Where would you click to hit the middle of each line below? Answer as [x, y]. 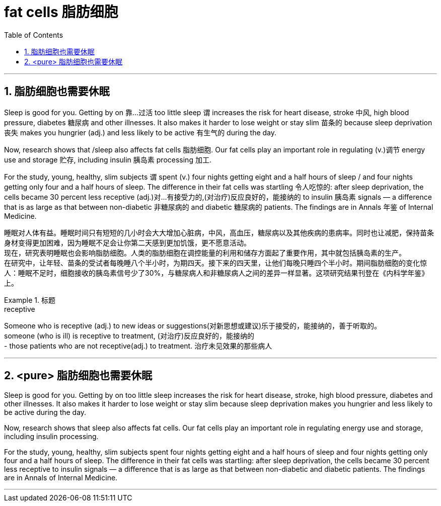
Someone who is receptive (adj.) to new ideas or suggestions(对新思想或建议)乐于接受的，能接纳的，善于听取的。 [193, 325]
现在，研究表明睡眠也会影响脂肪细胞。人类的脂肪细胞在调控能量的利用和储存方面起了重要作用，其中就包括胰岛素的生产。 [205, 252]
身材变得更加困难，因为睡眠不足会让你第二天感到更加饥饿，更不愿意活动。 [127, 242]
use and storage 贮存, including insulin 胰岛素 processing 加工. [108, 159]
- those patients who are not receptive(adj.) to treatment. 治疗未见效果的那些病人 [138, 346]
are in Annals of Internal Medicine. [61, 478]
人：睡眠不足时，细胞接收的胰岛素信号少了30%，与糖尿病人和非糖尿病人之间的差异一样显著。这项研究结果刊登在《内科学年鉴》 [216, 273]
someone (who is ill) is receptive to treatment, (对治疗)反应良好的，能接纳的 [129, 335]
